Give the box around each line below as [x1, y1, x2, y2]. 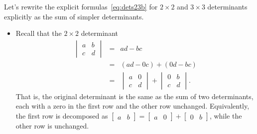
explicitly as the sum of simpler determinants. [4, 11, 144, 21]
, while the [209, 111, 242, 121]
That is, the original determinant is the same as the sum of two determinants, [15, 91, 254, 101]
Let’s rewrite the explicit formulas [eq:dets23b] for [4, 1, 158, 11]
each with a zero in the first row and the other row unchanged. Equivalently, [15, 101, 250, 111]
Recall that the [15, 28, 62, 38]
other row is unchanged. [15, 121, 89, 131]
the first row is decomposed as [15, 111, 108, 121]
